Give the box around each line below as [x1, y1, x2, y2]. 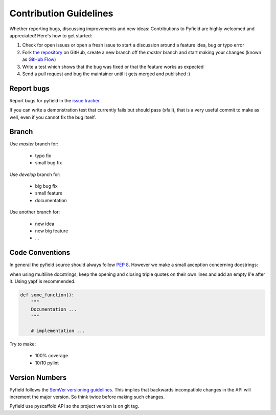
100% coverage [35, 353, 68, 359]
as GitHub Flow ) [22, 56, 56, 62]
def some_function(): [20, 292, 75, 298]
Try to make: [9, 341, 36, 347]
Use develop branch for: [9, 171, 61, 178]
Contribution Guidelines [9, 8, 113, 19]
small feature [35, 190, 63, 196]
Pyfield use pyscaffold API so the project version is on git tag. [9, 403, 140, 409]
